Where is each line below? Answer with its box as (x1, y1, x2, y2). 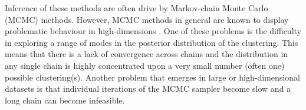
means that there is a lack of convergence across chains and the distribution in (5, 48, 288, 60)
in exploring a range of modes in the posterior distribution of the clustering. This (5, 36, 298, 48)
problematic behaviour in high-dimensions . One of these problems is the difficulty (5, 25, 301, 37)
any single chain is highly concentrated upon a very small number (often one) (5, 59, 285, 71)
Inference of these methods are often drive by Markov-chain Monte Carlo (5, 2, 268, 14)
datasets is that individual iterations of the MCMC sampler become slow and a (5, 82, 291, 95)
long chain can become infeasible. (5, 94, 125, 106)
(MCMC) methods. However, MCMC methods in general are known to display (5, 13, 289, 25)
